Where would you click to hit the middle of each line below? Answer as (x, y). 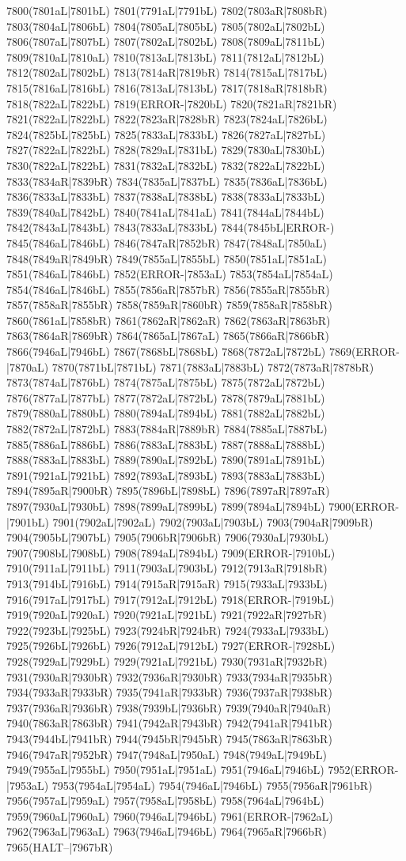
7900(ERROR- (364, 506)
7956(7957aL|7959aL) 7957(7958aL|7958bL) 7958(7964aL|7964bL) (165, 801)
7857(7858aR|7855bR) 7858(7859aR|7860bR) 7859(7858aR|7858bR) (169, 305)
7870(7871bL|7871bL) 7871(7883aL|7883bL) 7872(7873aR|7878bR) (213, 366)
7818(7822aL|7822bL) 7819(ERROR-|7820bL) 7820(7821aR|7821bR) (172, 103)
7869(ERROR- (364, 351)
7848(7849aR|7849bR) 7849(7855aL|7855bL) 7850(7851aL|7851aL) (167, 258)
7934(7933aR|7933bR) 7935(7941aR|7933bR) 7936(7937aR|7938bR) (169, 692)
